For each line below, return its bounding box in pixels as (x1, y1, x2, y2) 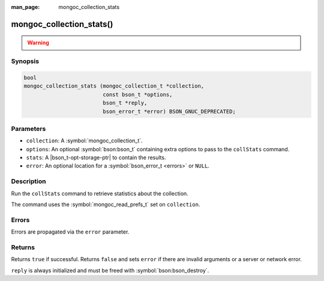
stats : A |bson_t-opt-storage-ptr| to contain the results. (26, 154, 166, 162)
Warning (27, 39, 49, 46)
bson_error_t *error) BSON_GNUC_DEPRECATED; (103, 108, 236, 115)
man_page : (11, 4, 40, 10)
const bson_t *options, (103, 91, 173, 98)
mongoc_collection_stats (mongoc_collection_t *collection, (23, 83, 205, 89)
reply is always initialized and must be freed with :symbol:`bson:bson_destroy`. (11, 267, 209, 274)
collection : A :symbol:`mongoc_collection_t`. (26, 137, 143, 144)
